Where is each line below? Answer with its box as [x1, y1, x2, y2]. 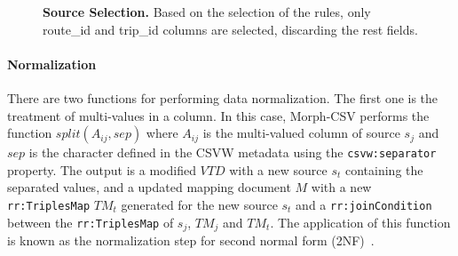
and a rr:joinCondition [296, 196, 432, 214]
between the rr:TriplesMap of [7, 212, 174, 231]
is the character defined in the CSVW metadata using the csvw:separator [28, 143, 437, 162]
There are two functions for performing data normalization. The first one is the [7, 88, 438, 107]
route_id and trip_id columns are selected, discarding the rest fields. [43, 20, 418, 38]
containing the [344, 160, 423, 179]
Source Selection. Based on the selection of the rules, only [43, 3, 371, 20]
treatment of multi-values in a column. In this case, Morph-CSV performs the [7, 106, 430, 124]
